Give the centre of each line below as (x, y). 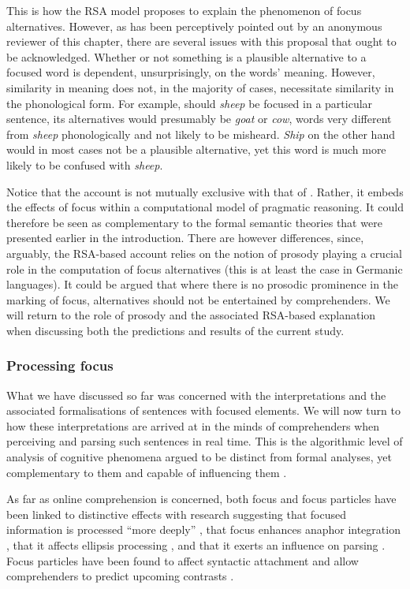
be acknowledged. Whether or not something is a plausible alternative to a (186, 56)
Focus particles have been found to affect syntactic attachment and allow (183, 560)
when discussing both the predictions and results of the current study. (175, 330)
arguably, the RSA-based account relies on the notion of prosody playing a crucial (204, 253)
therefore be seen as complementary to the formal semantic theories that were (194, 222)
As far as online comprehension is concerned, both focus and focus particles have (201, 499)
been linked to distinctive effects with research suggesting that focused (177, 514)
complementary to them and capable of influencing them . (147, 472)
